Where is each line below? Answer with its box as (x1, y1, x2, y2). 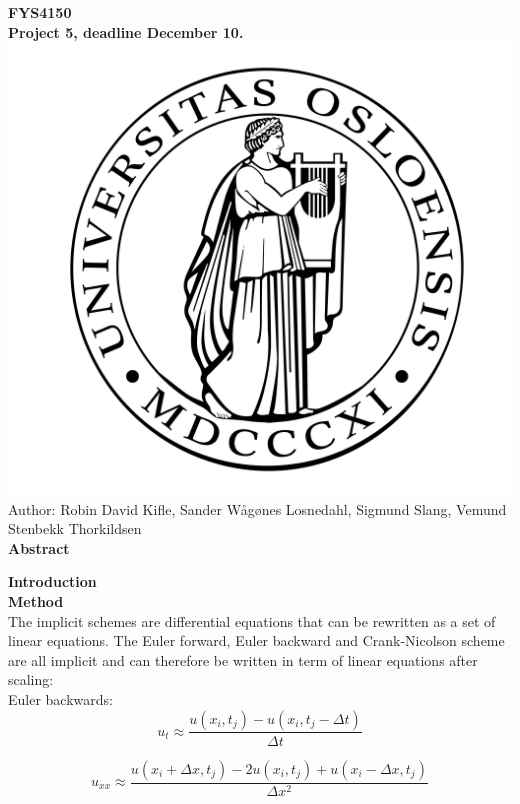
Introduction (8, 571, 97, 592)
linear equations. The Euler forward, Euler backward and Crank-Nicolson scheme (8, 630, 505, 651)
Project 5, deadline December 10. (8, 21, 244, 42)
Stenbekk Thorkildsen (8, 518, 142, 539)
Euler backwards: (8, 688, 113, 709)
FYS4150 (8, 2, 72, 22)
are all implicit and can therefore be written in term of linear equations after (8, 649, 478, 670)
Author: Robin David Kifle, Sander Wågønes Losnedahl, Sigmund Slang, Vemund (8, 498, 507, 519)
